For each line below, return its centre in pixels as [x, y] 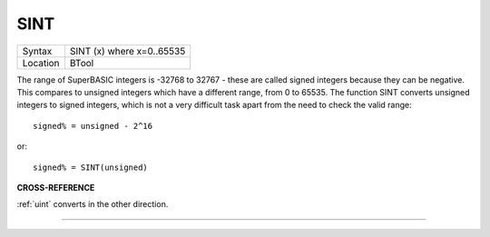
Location [41, 63]
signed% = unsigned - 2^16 [93, 126]
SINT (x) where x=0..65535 [127, 51]
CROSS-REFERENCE [56, 187]
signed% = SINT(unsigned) [91, 167]
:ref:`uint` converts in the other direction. [93, 204]
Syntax [37, 51]
